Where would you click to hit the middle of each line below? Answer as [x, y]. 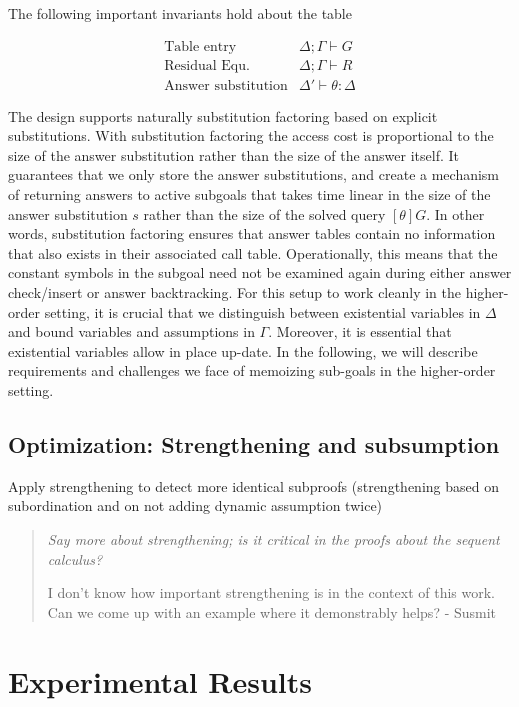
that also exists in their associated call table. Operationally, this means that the [253, 252]
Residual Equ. [207, 65]
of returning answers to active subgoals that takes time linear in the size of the [249, 194]
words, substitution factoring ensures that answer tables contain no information [252, 233]
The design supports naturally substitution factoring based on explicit [223, 115]
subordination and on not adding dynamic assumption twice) [195, 505]
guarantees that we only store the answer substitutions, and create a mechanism [254, 174]
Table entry [200, 46]
